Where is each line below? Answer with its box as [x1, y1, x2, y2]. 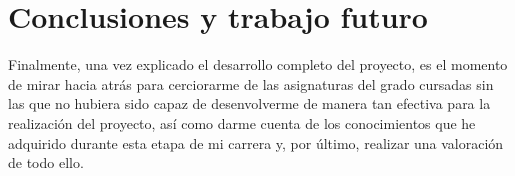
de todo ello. [8, 152, 84, 173]
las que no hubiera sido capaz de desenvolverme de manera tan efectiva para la [8, 93, 491, 114]
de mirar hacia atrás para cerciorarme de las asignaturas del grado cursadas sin [8, 73, 494, 94]
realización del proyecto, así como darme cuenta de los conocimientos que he [8, 112, 476, 133]
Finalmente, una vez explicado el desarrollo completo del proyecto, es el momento [8, 54, 508, 75]
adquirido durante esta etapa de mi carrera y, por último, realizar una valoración [8, 132, 504, 153]
